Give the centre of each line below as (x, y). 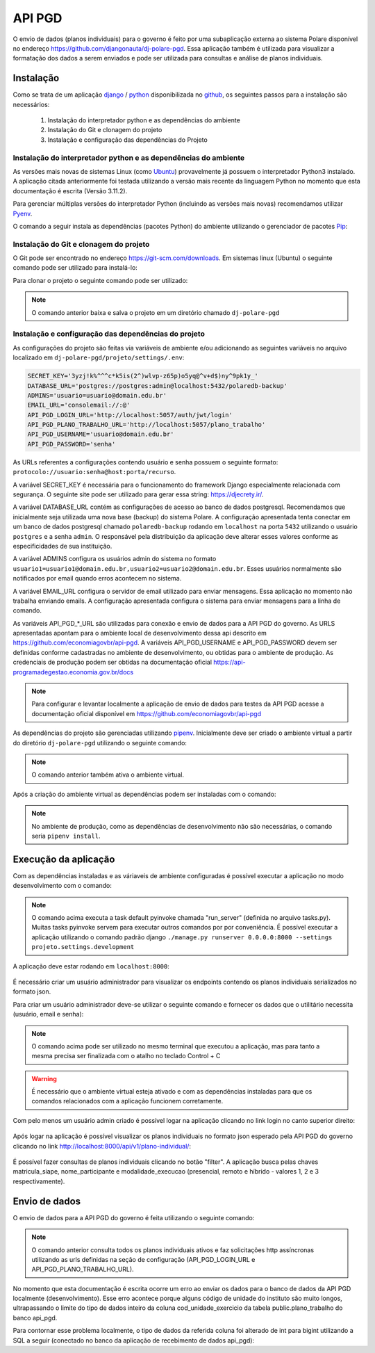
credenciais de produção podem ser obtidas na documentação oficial (112, 662)
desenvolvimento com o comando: (62, 886)
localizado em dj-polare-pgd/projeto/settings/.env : (99, 357)
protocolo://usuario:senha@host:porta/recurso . (94, 472)
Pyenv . (23, 213)
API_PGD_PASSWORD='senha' (72, 444)
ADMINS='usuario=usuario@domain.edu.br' (97, 395)
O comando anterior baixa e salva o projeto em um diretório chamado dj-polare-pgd (156, 312)
